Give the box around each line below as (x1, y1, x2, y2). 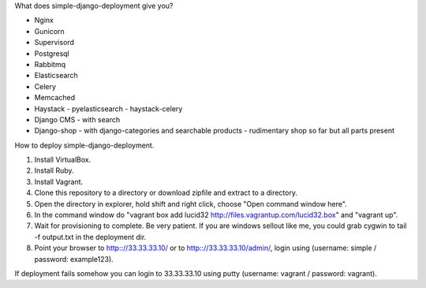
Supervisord (34, 38, 75, 47)
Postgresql (34, 48, 70, 58)
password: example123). (34, 254, 114, 264)
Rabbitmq (34, 59, 66, 69)
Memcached (34, 93, 76, 103)
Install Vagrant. (34, 177, 84, 186)
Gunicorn (34, 26, 65, 36)
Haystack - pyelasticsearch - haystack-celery (34, 103, 183, 114)
